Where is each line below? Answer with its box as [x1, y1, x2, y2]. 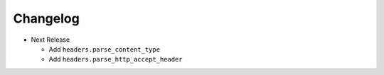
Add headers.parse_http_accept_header [48, 55, 183, 64]
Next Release [31, 35, 70, 44]
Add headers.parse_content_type [48, 45, 160, 53]
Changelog [13, 11, 80, 26]
